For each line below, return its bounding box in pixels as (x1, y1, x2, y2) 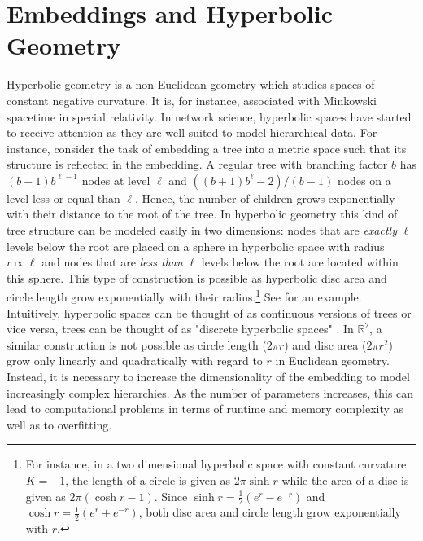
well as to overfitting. (7, 416, 112, 433)
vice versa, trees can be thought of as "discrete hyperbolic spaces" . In (7, 320, 354, 337)
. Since (154, 487, 188, 504)
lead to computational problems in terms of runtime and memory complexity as (7, 400, 404, 417)
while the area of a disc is (281, 472, 409, 489)
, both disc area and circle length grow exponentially (138, 504, 401, 521)
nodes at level (81, 171, 150, 188)
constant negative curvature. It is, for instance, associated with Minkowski (7, 91, 377, 108)
